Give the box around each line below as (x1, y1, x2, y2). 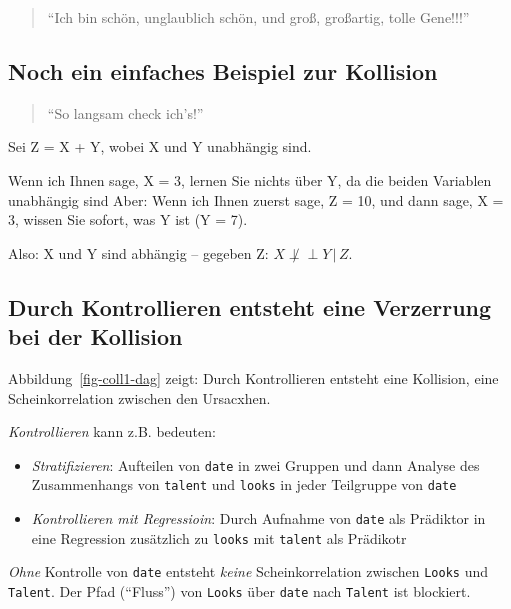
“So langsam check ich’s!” (47, 102, 204, 123)
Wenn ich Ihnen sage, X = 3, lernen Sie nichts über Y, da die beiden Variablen (8, 169, 492, 190)
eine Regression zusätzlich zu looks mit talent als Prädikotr (31, 527, 407, 548)
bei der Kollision (8, 321, 183, 352)
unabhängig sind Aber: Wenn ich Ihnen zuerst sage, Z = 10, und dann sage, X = (8, 189, 504, 210)
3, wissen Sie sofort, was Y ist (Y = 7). (8, 209, 248, 230)
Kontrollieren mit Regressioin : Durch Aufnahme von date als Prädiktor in (31, 508, 486, 529)
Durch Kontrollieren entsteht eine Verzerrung (8, 291, 492, 322)
